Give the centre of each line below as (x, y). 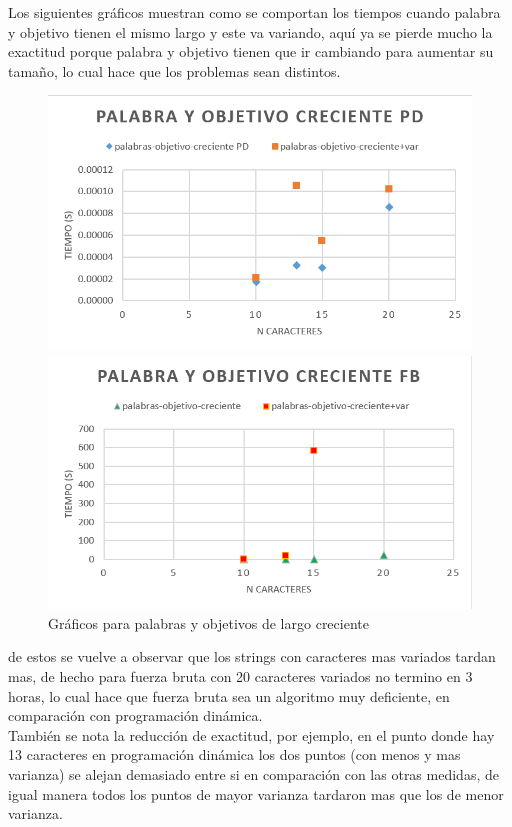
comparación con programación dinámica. (135, 715)
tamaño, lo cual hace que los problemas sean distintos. (174, 70)
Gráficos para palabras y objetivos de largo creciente (208, 622)
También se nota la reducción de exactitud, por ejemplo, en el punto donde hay (251, 734)
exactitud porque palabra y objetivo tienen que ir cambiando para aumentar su (251, 51)
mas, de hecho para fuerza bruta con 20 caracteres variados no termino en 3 (240, 676)
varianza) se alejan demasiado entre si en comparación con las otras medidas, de (253, 773)
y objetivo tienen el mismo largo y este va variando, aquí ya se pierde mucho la (250, 31)
